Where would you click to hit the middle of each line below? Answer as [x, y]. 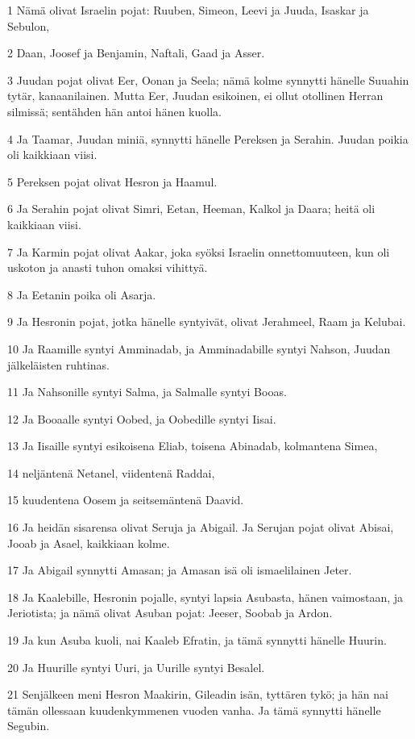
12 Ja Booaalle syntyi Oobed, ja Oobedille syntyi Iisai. [142, 418]
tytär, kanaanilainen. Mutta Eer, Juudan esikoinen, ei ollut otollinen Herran [195, 96]
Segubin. [29, 726]
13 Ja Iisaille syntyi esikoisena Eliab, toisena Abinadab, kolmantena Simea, [193, 446]
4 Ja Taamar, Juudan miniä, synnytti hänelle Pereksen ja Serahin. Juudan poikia [208, 138]
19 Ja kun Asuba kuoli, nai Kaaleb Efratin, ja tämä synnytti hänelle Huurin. [197, 640]
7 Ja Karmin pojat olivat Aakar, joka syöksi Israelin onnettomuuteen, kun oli [199, 251]
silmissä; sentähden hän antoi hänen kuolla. [114, 111]
